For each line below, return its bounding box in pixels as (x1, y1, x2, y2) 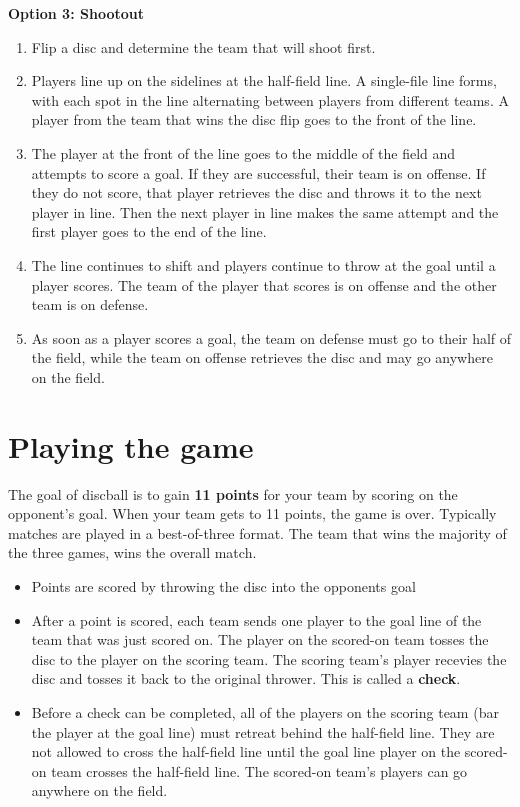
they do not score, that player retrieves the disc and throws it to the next (31, 182, 482, 203)
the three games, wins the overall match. (8, 542, 257, 563)
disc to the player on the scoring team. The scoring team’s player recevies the (31, 648, 507, 669)
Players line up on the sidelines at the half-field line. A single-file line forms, (31, 70, 497, 91)
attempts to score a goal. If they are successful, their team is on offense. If (31, 162, 486, 183)
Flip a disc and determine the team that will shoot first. (31, 36, 376, 57)
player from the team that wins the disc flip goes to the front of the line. (31, 109, 477, 130)
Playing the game (8, 425, 254, 466)
